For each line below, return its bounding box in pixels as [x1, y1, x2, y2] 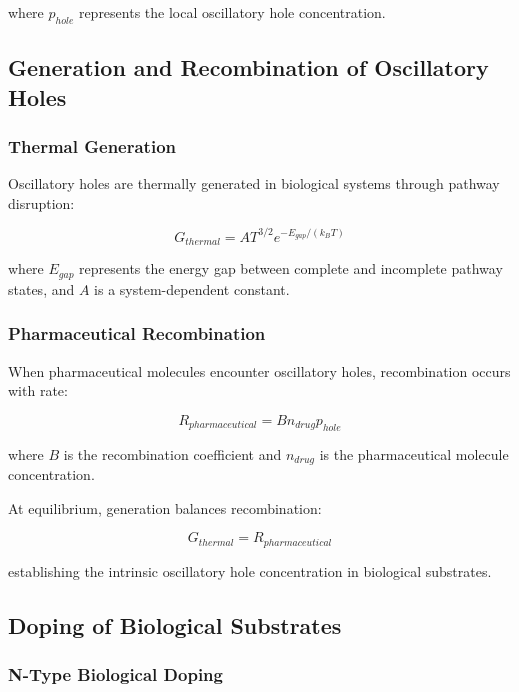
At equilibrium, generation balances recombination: [8, 497, 322, 518]
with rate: [8, 380, 68, 401]
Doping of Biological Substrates [8, 609, 342, 640]
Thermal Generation [8, 133, 176, 158]
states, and [8, 278, 75, 299]
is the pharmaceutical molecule [319, 443, 509, 464]
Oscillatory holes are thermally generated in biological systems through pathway [8, 173, 500, 194]
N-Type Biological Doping [8, 661, 223, 686]
